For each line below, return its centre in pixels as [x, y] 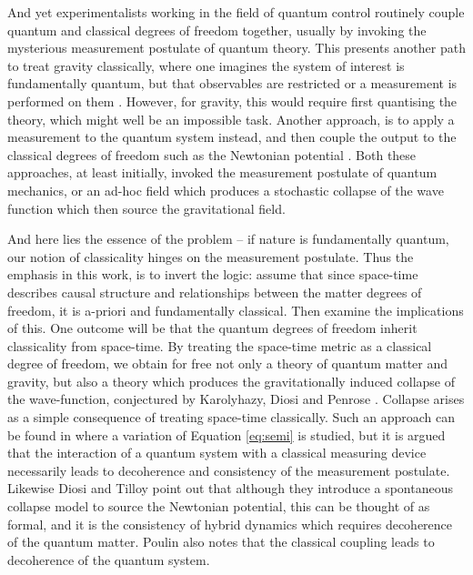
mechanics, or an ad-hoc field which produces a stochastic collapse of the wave [226, 190]
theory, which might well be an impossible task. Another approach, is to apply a [231, 119]
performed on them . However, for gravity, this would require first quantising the [232, 101]
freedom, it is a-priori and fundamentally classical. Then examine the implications [236, 310]
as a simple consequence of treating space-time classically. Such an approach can [231, 417]
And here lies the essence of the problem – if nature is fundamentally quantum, [228, 239]
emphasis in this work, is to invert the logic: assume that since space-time [213, 274]
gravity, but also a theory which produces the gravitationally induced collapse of [231, 381]
